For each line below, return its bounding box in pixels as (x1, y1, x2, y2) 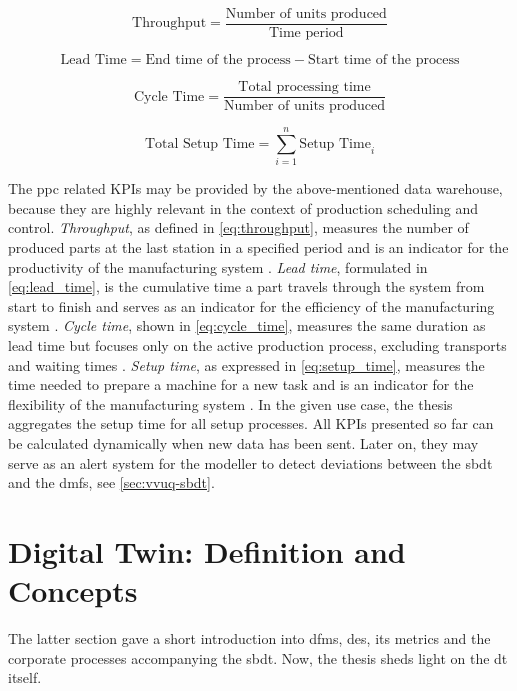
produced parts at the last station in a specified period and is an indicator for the (8, 237, 509, 258)
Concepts (8, 570, 138, 611)
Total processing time (238, 80, 371, 95)
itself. (8, 667, 42, 688)
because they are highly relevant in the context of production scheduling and (8, 197, 479, 218)
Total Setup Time (144, 136, 255, 151)
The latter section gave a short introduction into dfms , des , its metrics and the (8, 628, 491, 649)
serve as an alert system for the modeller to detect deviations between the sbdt (8, 452, 493, 473)
